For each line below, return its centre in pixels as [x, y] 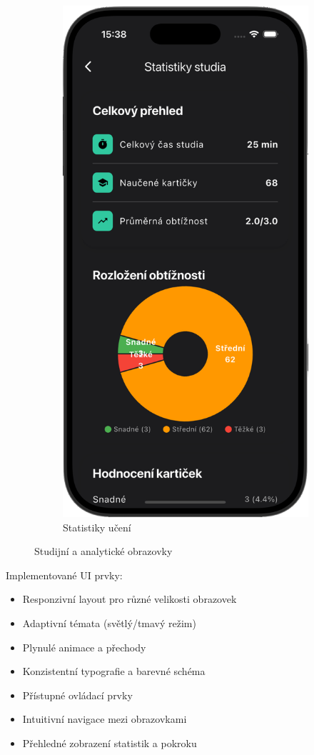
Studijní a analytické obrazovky [103, 551]
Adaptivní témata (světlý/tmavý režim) [109, 622]
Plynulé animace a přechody [84, 647]
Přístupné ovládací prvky [77, 695]
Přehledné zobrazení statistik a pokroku [110, 742]
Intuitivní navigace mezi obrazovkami [105, 719]
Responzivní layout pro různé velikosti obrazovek [130, 599]
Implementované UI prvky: [64, 575]
